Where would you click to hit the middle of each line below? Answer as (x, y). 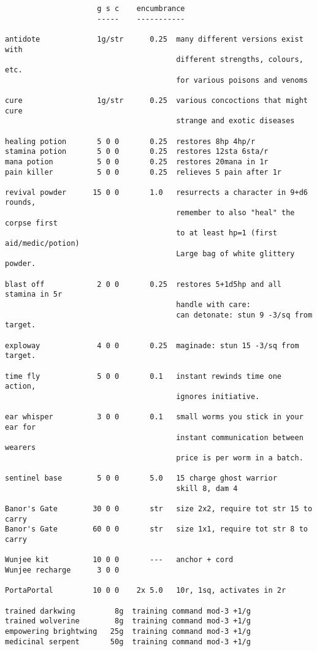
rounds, (21, 203)
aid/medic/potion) (42, 244)
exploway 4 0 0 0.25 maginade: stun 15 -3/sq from (152, 345)
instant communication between (240, 437)
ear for (21, 427)
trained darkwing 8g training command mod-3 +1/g (128, 611)
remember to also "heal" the (235, 213)
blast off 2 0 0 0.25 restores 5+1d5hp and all (143, 284)
